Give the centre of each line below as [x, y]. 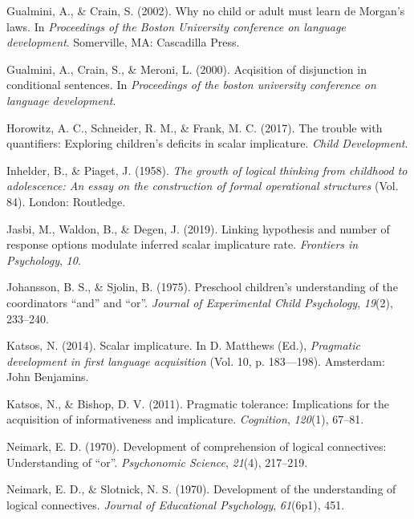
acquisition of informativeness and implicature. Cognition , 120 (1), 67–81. [185, 419]
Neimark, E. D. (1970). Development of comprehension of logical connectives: [197, 446]
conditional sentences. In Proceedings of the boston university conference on [191, 85]
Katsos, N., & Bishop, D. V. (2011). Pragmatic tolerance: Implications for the [198, 403]
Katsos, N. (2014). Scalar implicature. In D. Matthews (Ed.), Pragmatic [183, 345]
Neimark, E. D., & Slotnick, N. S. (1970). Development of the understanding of [201, 489]
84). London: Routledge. [66, 201]
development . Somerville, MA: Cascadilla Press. [123, 42]
